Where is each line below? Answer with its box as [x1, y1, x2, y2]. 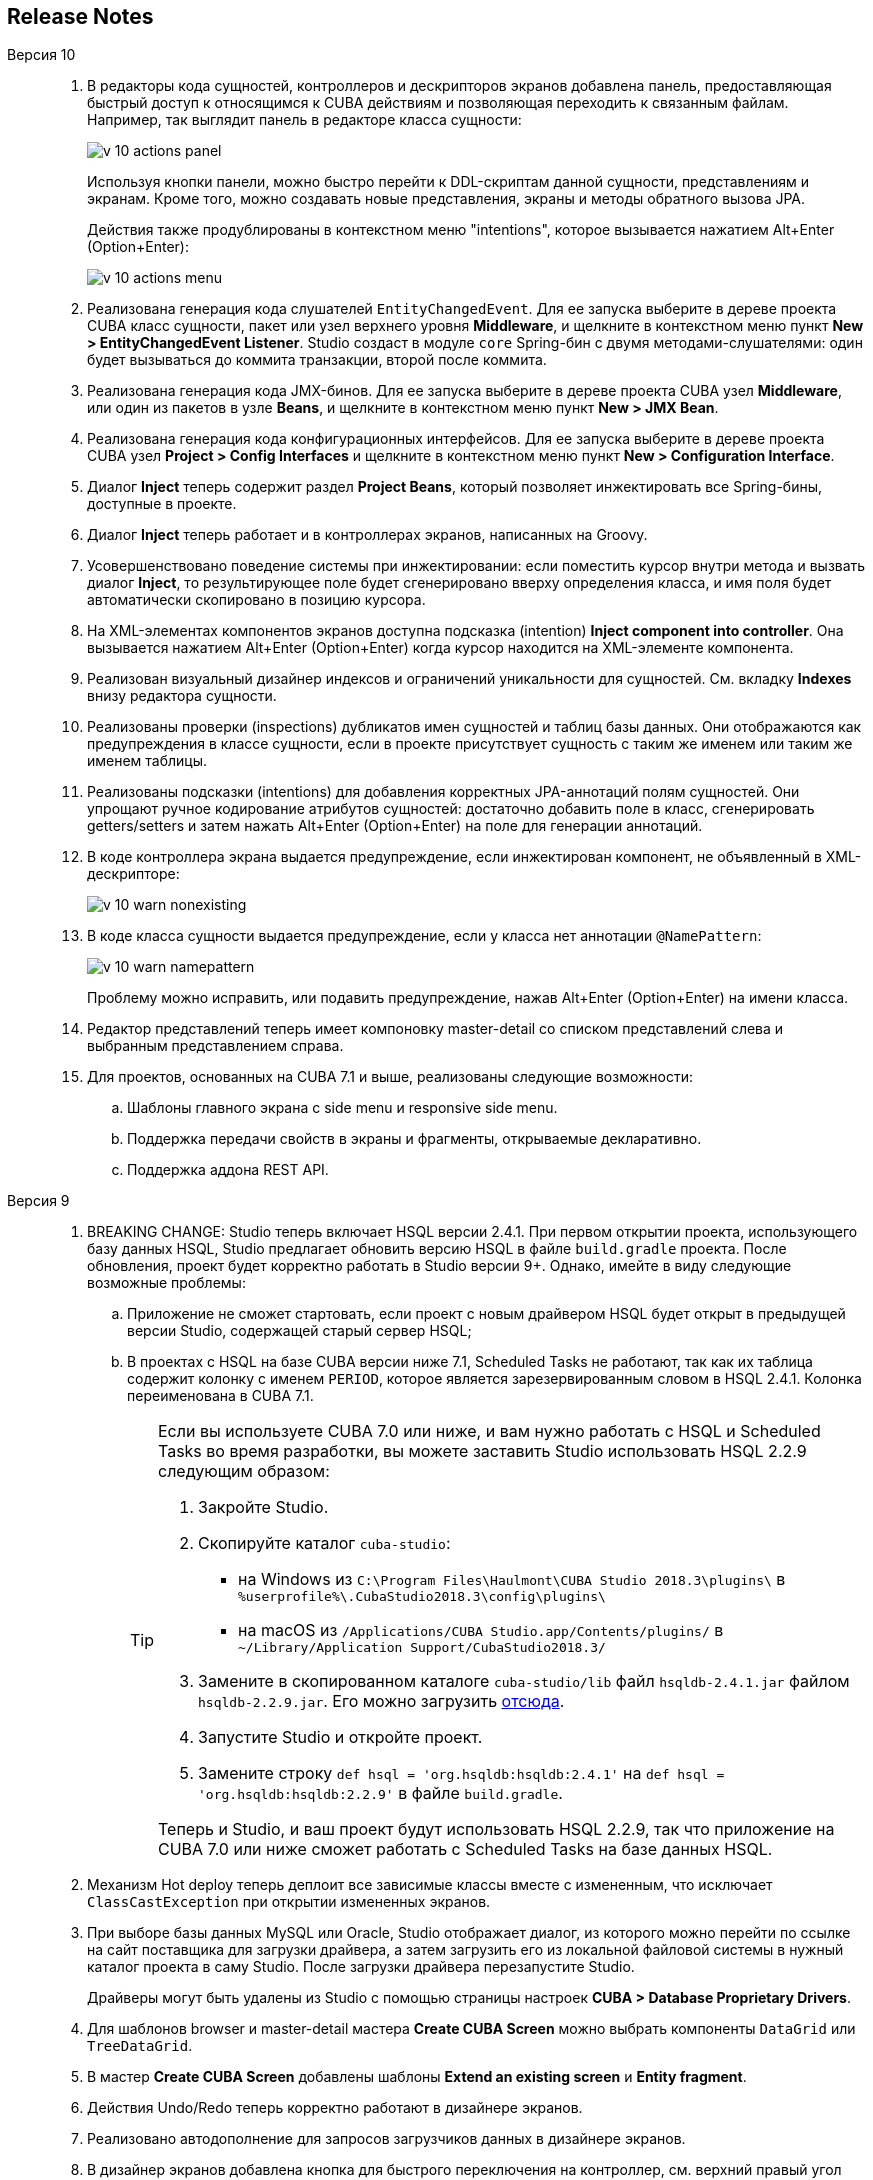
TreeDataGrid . [87, 2037, 193, 2055]
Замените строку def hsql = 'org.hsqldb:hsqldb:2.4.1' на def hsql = [198, 1763, 725, 1784]
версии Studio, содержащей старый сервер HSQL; [127, 1322, 472, 1340]
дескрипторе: [87, 865, 180, 883]
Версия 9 [7, 1192, 70, 1210]
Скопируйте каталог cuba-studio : [198, 1533, 451, 1554]
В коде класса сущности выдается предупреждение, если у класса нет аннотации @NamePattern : [87, 927, 762, 945]
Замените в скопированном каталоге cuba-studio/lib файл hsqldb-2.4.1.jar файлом [198, 1671, 850, 1692]
